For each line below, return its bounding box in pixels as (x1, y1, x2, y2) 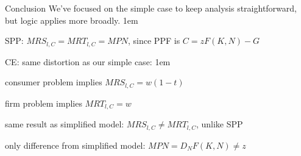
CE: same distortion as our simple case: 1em (5, 55, 171, 68)
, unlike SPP (196, 118, 243, 130)
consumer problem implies (5, 76, 102, 88)
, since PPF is (128, 34, 180, 47)
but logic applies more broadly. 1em (5, 13, 138, 26)
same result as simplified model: (5, 118, 124, 130)
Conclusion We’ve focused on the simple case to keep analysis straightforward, (5, 2, 297, 14)
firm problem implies (5, 96, 82, 109)
